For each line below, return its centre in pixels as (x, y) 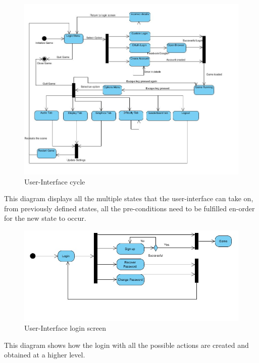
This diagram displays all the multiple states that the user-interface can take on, (129, 198)
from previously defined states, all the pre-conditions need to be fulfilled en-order (129, 208)
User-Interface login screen (65, 328)
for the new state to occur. (45, 218)
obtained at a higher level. (45, 355)
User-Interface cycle (55, 181)
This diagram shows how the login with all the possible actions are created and (126, 345)
